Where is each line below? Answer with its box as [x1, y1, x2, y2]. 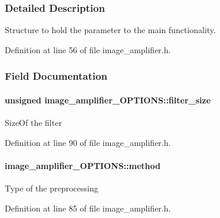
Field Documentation [5, 69, 107, 83]
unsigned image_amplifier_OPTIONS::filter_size [5, 93, 211, 106]
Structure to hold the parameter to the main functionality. [5, 24, 216, 36]
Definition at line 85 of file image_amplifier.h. [5, 201, 171, 214]
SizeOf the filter [5, 116, 62, 129]
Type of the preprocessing [5, 182, 98, 194]
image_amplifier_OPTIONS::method [5, 159, 160, 171]
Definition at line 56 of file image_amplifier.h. [5, 43, 171, 56]
